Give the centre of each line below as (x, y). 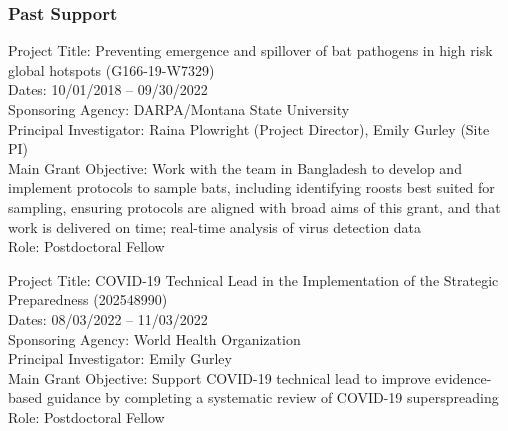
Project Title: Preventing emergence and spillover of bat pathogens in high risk (250, 50)
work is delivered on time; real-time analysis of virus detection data (215, 226)
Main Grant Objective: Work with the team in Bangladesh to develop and (235, 167)
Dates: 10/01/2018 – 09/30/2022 (108, 89)
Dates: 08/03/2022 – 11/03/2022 (108, 318)
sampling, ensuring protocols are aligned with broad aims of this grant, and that (254, 206)
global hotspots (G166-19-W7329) (111, 69)
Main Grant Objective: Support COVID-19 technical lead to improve (219, 377)
